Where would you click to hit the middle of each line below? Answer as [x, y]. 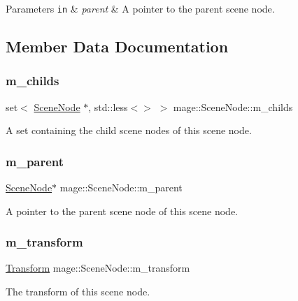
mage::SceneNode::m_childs [233, 107]
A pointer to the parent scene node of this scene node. [122, 211]
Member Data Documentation [117, 46]
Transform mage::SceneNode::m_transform [98, 268]
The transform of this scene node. [78, 292]
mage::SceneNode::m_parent [121, 188]
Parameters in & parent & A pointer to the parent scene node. [140, 8]
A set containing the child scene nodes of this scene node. [129, 130]
